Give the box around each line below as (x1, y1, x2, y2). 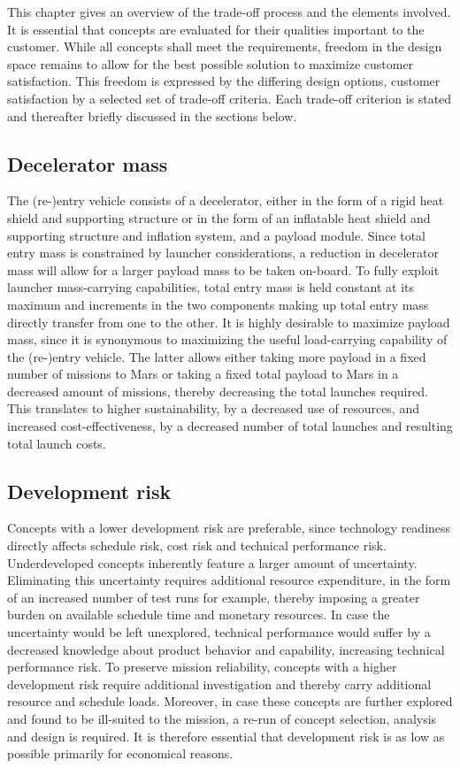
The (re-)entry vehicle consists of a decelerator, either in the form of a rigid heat (7, 191, 444, 210)
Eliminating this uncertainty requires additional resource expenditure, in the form (7, 571, 451, 589)
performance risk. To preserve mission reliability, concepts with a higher (7, 657, 397, 676)
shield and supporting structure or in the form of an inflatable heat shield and (7, 208, 431, 227)
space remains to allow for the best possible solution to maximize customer (7, 54, 414, 73)
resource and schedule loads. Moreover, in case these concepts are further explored (7, 692, 453, 710)
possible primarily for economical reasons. (7, 744, 234, 763)
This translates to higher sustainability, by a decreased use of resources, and (7, 399, 419, 418)
